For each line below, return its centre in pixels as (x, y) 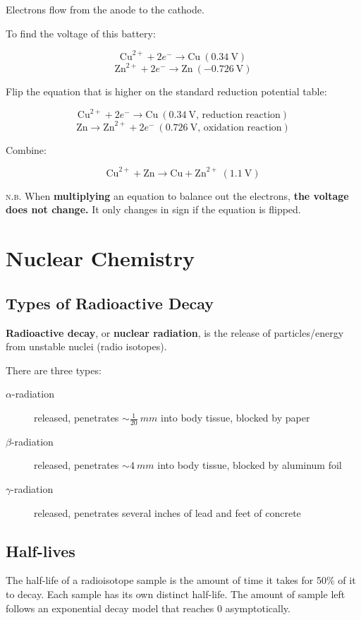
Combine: (26, 149)
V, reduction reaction (234, 115)
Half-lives (41, 550)
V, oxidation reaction (236, 127)
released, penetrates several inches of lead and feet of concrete (167, 512)
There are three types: (54, 370)
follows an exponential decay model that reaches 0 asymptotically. (148, 608)
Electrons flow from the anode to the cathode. (105, 9)
